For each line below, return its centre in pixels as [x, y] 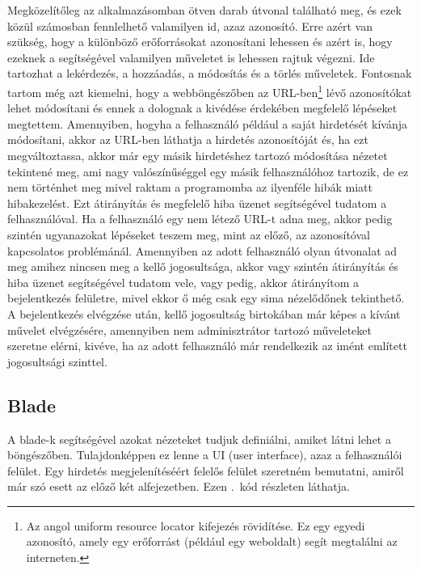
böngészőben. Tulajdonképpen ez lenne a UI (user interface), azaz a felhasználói [205, 455]
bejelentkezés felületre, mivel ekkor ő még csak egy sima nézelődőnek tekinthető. [206, 298]
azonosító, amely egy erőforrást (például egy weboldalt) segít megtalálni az [212, 541]
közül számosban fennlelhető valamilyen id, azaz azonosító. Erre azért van [190, 25]
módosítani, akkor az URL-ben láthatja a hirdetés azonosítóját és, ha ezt [188, 139]
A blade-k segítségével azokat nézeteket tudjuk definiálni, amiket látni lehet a [199, 439]
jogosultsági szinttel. [57, 361]
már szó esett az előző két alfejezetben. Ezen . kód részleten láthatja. [179, 486]
